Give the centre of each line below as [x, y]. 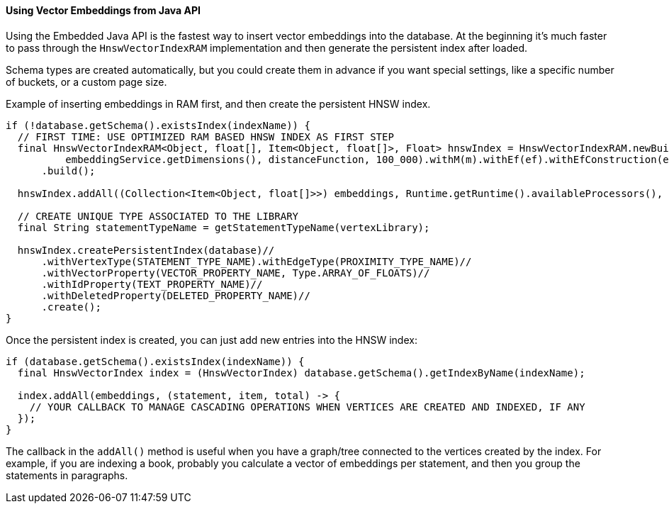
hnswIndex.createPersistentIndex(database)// [146, 250]
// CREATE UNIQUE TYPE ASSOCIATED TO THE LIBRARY [158, 216]
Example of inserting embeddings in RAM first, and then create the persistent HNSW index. [218, 104]
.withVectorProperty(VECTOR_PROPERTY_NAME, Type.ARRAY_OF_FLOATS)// [236, 273]
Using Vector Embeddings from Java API [103, 10]
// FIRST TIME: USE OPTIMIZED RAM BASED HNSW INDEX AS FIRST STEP [206, 136]
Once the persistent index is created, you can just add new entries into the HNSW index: [212, 340]
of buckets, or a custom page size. [86, 82]
